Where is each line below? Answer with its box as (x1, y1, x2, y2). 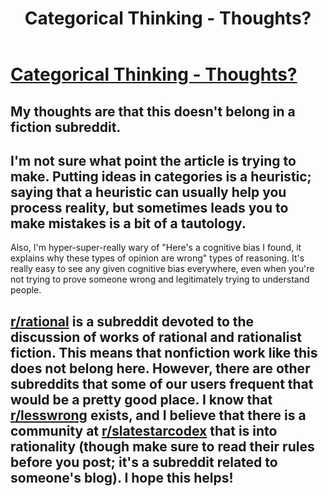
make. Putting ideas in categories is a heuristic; (10, 168, 312, 185)
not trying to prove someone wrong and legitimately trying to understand (10, 273, 310, 286)
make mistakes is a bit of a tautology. (10, 215, 247, 232)
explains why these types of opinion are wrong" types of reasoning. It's (10, 252, 305, 264)
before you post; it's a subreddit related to (10, 453, 278, 471)
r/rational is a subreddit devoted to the (10, 313, 255, 330)
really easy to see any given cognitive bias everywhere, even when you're (10, 263, 315, 275)
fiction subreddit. (10, 118, 122, 136)
